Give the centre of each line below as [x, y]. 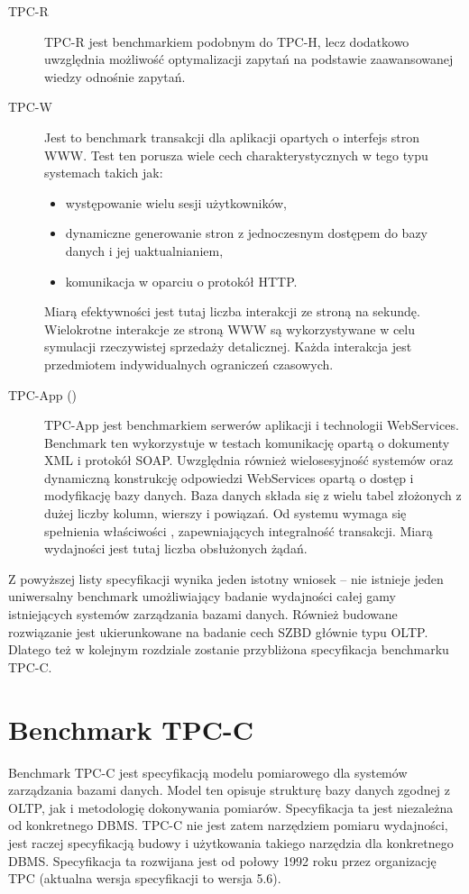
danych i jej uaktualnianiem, [144, 250]
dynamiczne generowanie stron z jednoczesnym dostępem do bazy [247, 233]
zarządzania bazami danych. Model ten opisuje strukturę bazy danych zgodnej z [229, 790]
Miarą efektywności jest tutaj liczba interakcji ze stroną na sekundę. [232, 311]
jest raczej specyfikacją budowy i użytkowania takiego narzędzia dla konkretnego [231, 842]
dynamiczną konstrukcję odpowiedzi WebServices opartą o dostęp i [229, 477]
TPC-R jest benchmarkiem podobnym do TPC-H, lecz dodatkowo [227, 41]
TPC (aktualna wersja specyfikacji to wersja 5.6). [145, 878]
